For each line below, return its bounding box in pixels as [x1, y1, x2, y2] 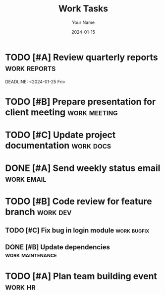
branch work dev [5, 207, 72, 218]
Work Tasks [58, 3, 109, 14]
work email [5, 173, 47, 184]
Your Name [71, 19, 95, 25]
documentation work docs [5, 140, 111, 151]
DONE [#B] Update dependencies [5, 243, 110, 251]
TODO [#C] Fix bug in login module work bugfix [5, 226, 150, 234]
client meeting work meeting [5, 106, 118, 118]
